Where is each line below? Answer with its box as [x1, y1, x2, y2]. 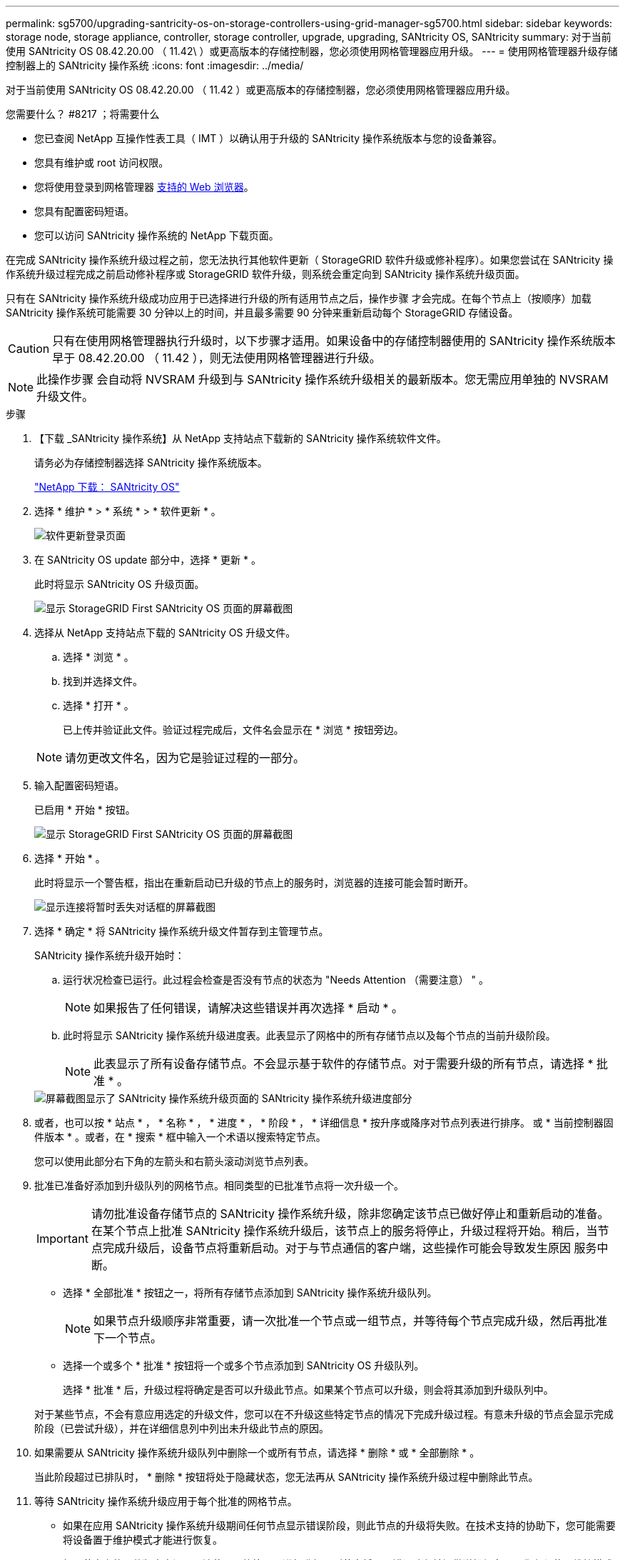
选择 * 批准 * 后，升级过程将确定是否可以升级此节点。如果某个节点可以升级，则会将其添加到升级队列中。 [63, 1384, 554, 1396]
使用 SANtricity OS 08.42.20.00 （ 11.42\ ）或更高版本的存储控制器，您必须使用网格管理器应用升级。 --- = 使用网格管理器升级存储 [6, 45, 618, 57]
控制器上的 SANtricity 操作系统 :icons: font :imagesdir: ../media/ [6, 59, 304, 71]
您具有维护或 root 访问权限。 [34, 156, 169, 169]
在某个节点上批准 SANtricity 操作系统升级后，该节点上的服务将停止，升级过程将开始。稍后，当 [91, 1224, 598, 1238]
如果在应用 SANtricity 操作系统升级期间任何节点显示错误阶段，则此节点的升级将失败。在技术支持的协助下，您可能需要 [63, 1519, 616, 1531]
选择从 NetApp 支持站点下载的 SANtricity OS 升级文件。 [34, 626, 296, 639]
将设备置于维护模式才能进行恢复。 [63, 1534, 223, 1546]
